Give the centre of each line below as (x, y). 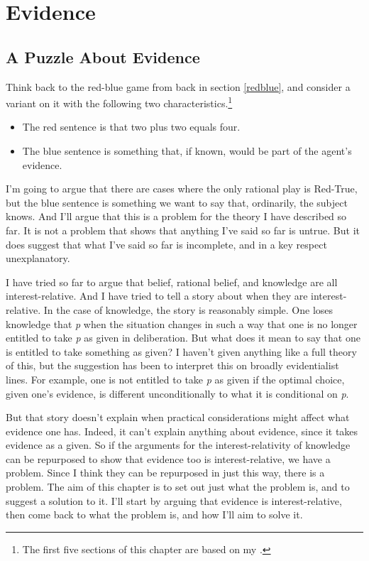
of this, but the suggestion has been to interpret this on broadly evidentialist (172, 365)
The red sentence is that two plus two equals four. (131, 127)
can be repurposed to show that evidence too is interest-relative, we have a (168, 458)
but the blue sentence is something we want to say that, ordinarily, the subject (177, 202)
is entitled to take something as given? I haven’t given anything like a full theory (181, 351)
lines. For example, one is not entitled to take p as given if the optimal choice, (175, 379)
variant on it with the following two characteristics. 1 (119, 102)
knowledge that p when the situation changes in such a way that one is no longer (182, 323)
